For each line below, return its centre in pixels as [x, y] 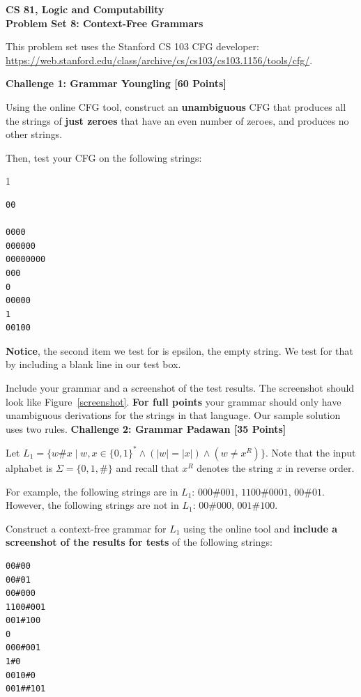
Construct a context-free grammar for [86, 528]
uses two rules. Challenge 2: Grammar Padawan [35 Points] [146, 428]
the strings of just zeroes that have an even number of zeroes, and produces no [177, 120]
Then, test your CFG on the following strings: [104, 157]
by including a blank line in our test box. [93, 364]
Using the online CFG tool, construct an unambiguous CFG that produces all [176, 106]
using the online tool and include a [261, 528]
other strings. [34, 134]
